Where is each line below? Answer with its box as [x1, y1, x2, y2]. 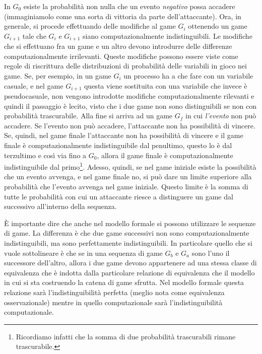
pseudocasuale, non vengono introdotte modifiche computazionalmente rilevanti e [4, 91, 254, 101]
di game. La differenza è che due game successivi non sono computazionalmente [4, 228, 249, 238]
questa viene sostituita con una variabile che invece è [84, 80, 247, 91]
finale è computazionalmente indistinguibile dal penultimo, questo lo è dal [4, 140, 232, 151]
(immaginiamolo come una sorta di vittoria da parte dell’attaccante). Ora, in [4, 11, 241, 21]
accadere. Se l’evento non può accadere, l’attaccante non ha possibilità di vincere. [4, 120, 255, 130]
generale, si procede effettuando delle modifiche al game [4, 21, 176, 31]
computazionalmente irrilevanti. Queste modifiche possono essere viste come [4, 50, 238, 61]
